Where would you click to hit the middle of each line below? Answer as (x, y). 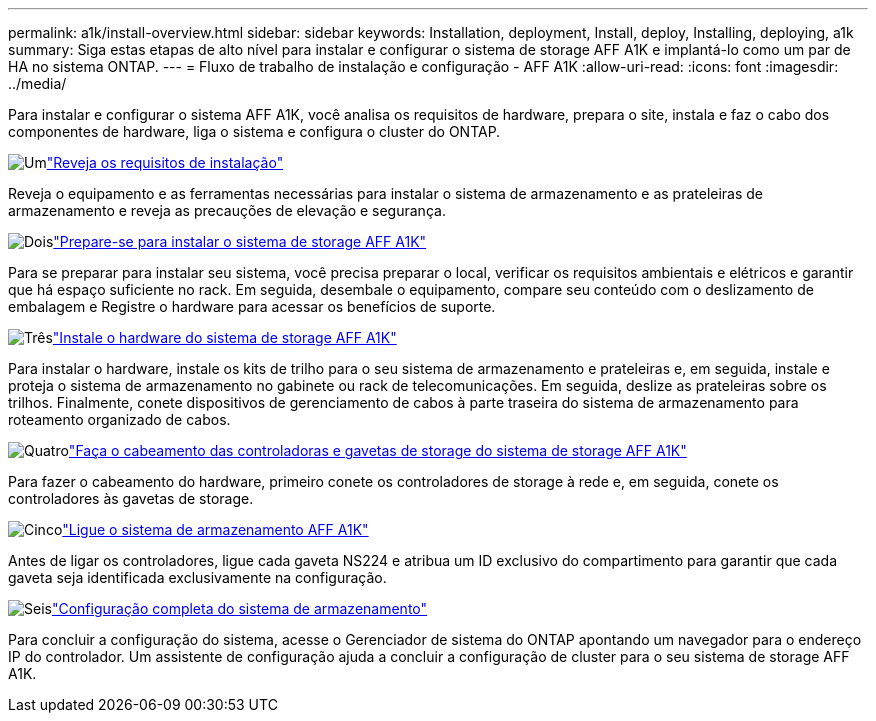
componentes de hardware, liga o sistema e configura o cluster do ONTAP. (254, 131)
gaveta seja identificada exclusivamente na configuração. (197, 577)
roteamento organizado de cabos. (119, 419)
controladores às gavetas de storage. (131, 498)
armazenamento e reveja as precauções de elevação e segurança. (227, 210)
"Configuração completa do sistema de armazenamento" (239, 608)
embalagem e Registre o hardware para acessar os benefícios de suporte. (252, 306)
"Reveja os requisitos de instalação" (165, 162)
